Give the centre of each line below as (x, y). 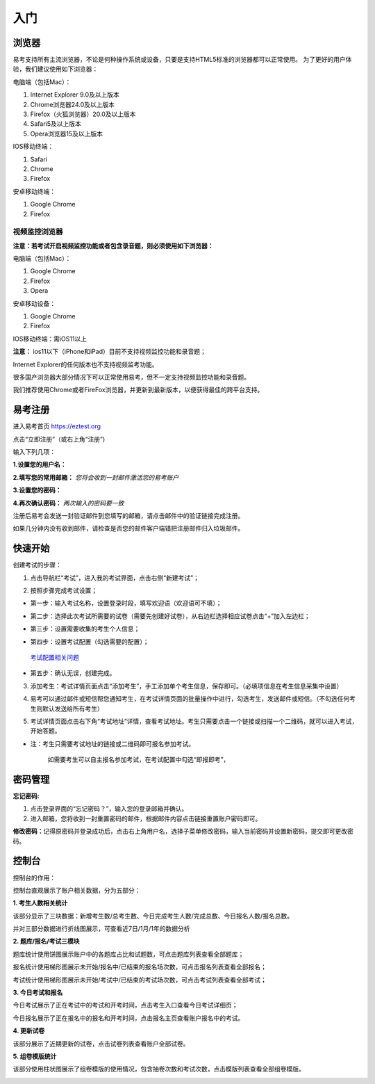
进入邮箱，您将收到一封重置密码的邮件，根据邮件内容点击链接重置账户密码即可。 (146, 818)
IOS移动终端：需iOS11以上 (50, 339)
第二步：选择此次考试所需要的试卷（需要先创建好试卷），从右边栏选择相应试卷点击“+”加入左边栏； (170, 616)
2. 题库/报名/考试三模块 (46, 941)
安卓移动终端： (34, 191)
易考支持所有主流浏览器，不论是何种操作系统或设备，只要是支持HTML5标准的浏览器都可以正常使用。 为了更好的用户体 (182, 60)
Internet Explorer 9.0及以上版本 (75, 95)
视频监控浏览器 (38, 232)
